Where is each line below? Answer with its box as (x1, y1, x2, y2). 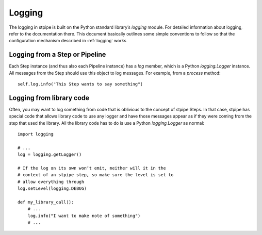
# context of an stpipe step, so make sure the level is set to (17, 172, 174, 178)
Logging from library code (9, 94, 90, 102)
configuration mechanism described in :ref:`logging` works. (9, 38, 128, 44)
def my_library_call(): (17, 200, 74, 205)
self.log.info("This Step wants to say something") (17, 82, 143, 87)
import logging (17, 132, 54, 137)
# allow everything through (17, 179, 84, 185)
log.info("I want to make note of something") (27, 213, 141, 218)
